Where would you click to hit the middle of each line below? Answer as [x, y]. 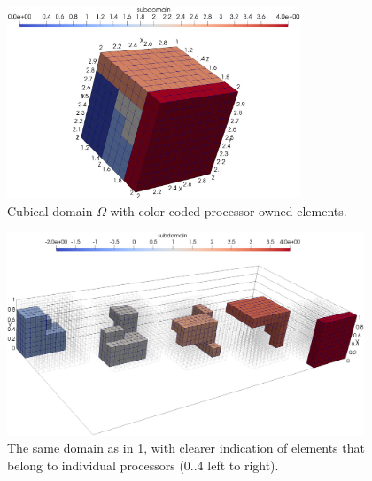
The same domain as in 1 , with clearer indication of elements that [186, 448]
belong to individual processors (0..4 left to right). [143, 465]
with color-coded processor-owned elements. [229, 210]
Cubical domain [50, 210]
